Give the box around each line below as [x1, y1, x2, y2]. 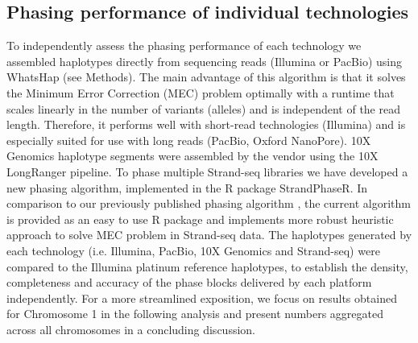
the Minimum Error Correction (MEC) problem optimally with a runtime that [6, 84, 395, 101]
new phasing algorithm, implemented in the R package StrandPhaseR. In [6, 179, 368, 196]
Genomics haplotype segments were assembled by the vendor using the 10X [6, 147, 379, 164]
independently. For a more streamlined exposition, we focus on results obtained [6, 289, 397, 306]
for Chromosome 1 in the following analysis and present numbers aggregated [6, 305, 384, 322]
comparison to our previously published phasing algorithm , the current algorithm [6, 195, 411, 212]
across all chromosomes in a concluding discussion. [6, 320, 255, 337]
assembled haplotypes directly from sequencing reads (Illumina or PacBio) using [6, 52, 403, 69]
